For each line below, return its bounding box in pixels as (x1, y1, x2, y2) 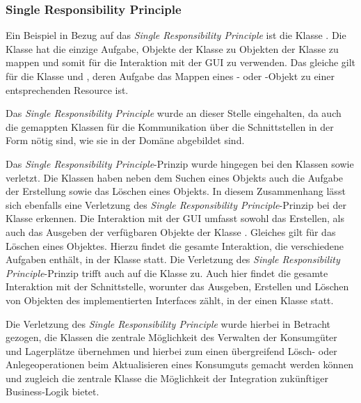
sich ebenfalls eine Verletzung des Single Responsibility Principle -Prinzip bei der (6, 197, 346, 212)
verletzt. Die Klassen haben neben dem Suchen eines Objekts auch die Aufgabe (6, 170, 344, 184)
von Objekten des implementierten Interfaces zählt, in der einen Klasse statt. (6, 292, 334, 307)
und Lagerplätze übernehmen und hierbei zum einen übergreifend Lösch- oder (6, 343, 337, 358)
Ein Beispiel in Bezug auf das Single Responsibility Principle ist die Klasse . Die (6, 28, 346, 42)
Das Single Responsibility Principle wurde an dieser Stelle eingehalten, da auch (6, 106, 342, 120)
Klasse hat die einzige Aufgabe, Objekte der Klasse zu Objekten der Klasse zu (6, 41, 339, 56)
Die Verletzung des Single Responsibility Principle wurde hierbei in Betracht (6, 316, 331, 331)
